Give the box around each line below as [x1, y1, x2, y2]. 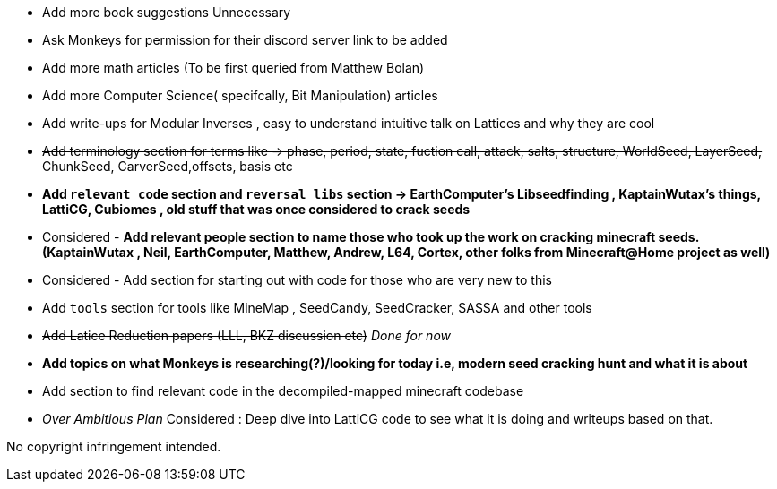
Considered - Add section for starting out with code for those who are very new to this [42, 272, 553, 287]
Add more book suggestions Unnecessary [42, 4, 291, 20]
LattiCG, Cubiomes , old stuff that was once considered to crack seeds [42, 202, 471, 217]
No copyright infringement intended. [6, 439, 221, 454]
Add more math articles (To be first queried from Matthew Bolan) [42, 60, 425, 75]
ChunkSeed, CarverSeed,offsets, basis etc [42, 159, 293, 174]
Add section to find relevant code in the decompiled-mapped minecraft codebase [42, 383, 524, 399]
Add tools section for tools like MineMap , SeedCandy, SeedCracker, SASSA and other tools [42, 300, 592, 315]
